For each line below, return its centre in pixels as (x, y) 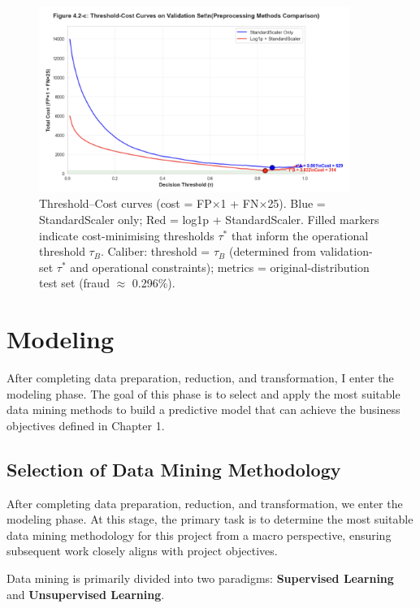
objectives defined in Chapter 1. (86, 425)
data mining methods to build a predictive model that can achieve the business (204, 410)
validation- (346, 251)
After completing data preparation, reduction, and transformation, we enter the (205, 503)
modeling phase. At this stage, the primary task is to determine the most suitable (210, 519)
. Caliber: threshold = (155, 251)
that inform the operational (300, 235)
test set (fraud (74, 283)
